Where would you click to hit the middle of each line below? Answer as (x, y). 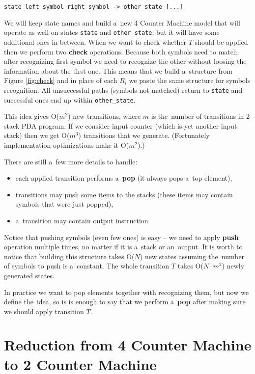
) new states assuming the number (192, 256)
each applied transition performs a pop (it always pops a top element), (124, 178)
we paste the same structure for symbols (190, 80)
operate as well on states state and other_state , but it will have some (112, 32)
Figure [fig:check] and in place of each (61, 80)
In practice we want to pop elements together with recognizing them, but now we (126, 292)
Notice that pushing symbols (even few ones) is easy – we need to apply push (121, 237)
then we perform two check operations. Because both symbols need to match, (122, 51)
